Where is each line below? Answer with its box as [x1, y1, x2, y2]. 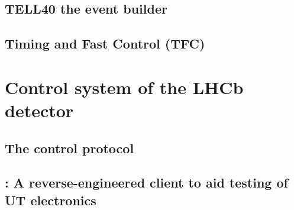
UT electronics [5, 190, 96, 209]
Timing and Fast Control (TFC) [5, 34, 205, 53]
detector [5, 98, 74, 122]
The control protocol [5, 138, 134, 157]
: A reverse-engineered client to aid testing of [5, 173, 288, 192]
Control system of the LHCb [5, 75, 244, 99]
